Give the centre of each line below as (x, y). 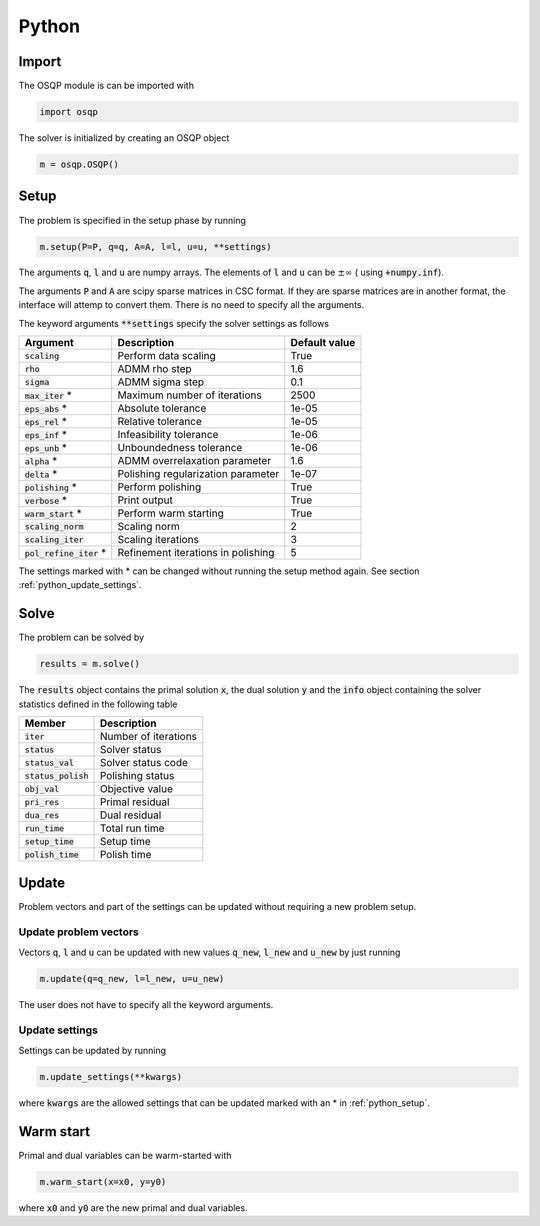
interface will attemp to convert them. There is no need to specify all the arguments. (191, 305)
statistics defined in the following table (98, 704)
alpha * (41, 461)
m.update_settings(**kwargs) (111, 1076)
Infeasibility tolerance (168, 435)
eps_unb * (46, 448)
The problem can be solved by (81, 637)
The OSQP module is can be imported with (106, 86)
